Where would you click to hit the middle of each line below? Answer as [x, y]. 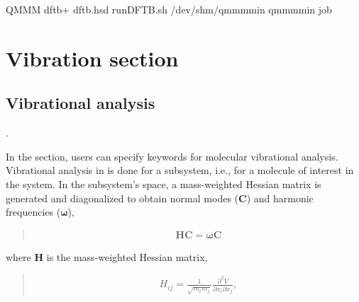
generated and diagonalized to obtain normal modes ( [122, 198]
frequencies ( [33, 212]
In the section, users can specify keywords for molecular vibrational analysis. [172, 156]
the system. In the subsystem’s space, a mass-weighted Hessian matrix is [164, 184]
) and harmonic [280, 198]
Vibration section [92, 58]
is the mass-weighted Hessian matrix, [127, 256]
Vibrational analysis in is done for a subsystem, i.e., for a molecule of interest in [180, 170]
